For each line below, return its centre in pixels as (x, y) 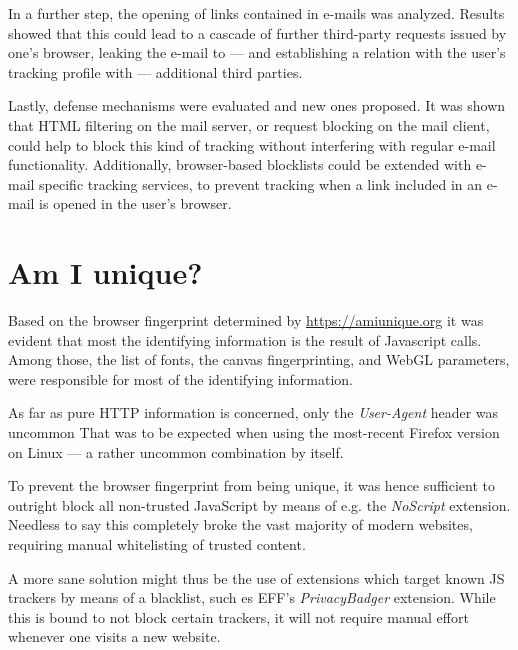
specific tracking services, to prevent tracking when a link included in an (261, 183)
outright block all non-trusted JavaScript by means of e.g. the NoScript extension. (259, 504)
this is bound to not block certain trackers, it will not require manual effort (238, 616)
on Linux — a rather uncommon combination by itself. (176, 451)
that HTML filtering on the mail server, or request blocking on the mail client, (249, 124)
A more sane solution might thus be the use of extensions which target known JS (256, 577)
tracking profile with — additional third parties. (155, 71)
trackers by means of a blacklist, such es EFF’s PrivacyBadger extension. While (252, 597)
